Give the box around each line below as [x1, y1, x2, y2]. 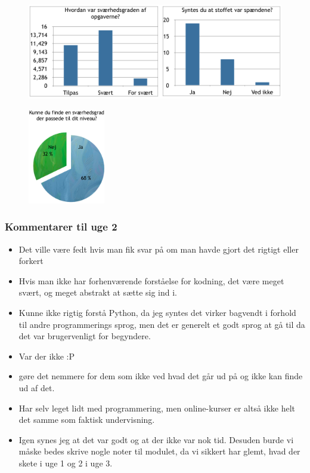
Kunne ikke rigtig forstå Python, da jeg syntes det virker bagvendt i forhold [18, 306, 296, 318]
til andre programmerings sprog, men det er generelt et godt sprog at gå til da [18, 318, 305, 330]
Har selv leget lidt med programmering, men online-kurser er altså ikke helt [18, 401, 296, 414]
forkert [18, 254, 44, 267]
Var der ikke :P [18, 349, 75, 362]
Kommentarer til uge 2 [5, 219, 117, 234]
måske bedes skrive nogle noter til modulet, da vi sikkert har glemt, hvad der [18, 445, 300, 457]
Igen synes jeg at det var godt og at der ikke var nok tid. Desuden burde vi [18, 433, 294, 446]
